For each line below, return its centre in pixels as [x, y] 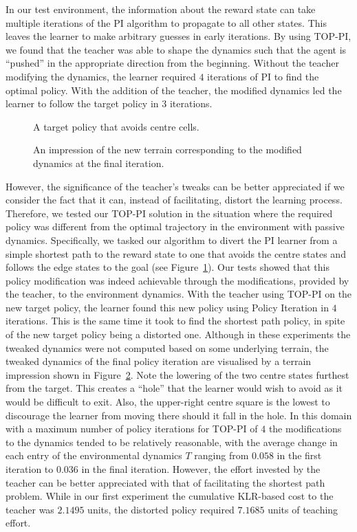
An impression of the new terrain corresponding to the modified [167, 149]
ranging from [221, 455]
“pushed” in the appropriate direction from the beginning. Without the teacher [172, 63]
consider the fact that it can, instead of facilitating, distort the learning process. [174, 200]
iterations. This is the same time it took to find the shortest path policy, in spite [175, 321]
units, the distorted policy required [161, 509]
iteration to [30, 469]
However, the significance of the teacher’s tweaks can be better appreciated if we [175, 186]
